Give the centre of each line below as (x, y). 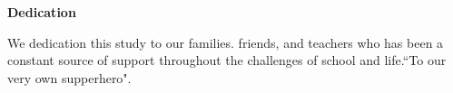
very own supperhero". (69, 77)
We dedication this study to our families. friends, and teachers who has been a (226, 42)
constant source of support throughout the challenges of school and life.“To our (227, 60)
